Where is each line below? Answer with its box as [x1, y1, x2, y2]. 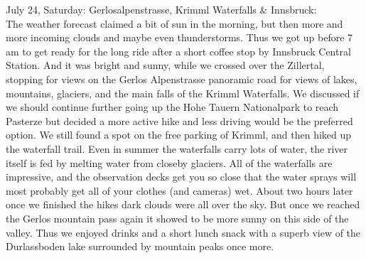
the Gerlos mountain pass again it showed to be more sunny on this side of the [6, 210, 349, 225]
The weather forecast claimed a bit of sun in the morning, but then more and [6, 16, 343, 31]
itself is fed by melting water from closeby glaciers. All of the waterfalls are [6, 155, 333, 170]
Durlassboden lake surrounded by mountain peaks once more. [6, 239, 274, 254]
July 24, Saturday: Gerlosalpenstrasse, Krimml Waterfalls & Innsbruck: [6, 2, 317, 16]
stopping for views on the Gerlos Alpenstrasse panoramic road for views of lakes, [6, 71, 357, 86]
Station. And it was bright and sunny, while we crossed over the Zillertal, [6, 58, 325, 72]
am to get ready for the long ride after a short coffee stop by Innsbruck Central [6, 43, 351, 58]
